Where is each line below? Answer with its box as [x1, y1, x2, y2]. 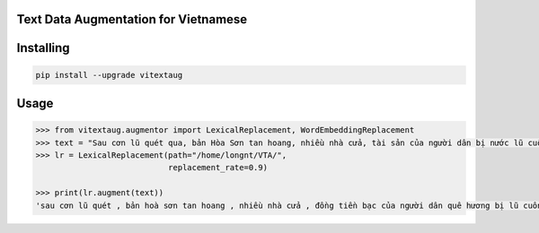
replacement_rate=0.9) [167, 162, 269, 173]
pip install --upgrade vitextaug [35, 70, 183, 80]
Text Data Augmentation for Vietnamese [16, 12, 248, 27]
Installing [16, 40, 71, 56]
